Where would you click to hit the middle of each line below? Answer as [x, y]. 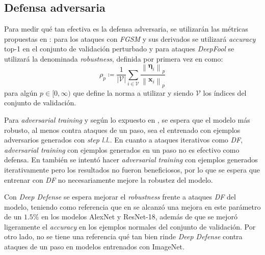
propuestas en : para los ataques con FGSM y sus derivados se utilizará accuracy [130, 38]
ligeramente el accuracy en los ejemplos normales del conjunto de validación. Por [130, 226]
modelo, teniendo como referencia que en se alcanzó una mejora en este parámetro [132, 206]
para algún [21, 92]
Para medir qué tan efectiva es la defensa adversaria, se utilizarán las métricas [126, 29]
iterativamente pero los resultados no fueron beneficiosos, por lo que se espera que [132, 169]
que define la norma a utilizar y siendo [133, 92]
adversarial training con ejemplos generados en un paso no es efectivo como [122, 149]
